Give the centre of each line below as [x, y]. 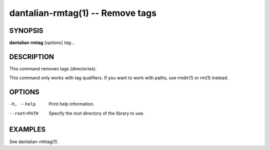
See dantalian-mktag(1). [34, 142]
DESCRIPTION [32, 57]
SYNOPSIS [26, 31]
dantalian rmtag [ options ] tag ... [42, 43]
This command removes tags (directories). [53, 69]
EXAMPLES [27, 130]
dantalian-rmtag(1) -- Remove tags [83, 13]
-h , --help [22, 104]
